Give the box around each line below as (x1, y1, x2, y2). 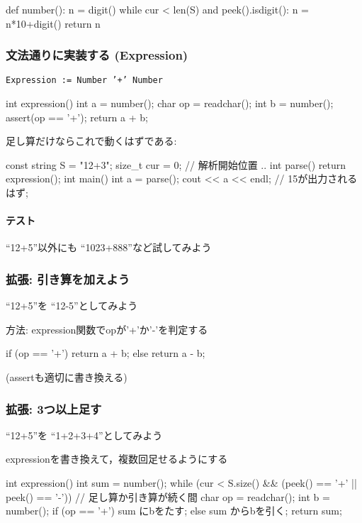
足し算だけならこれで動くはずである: (6, 133, 177, 148)
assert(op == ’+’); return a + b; (6, 109, 148, 124)
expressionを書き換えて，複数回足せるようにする (6, 451, 228, 466)
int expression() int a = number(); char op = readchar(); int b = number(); (6, 96, 334, 111)
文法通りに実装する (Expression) (6, 46, 188, 64)
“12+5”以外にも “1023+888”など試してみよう (6, 240, 212, 255)
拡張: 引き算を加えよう (6, 270, 130, 287)
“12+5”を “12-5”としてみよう (6, 298, 138, 313)
